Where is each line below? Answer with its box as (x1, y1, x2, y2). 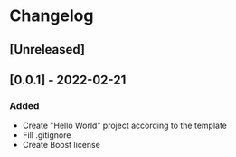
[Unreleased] (9, 42, 86, 57)
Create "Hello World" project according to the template (22, 120, 228, 132)
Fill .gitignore (22, 130, 71, 141)
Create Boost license (22, 140, 101, 151)
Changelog (9, 5, 94, 26)
